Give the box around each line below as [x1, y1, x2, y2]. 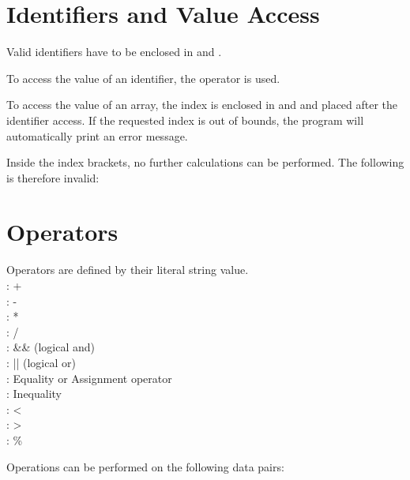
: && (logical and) [6, 339, 96, 355]
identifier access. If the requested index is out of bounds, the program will [6, 111, 364, 128]
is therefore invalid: [6, 169, 100, 186]
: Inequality [6, 385, 62, 402]
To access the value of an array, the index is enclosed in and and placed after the [6, 96, 398, 113]
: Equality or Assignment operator [6, 369, 172, 386]
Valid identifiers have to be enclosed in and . [6, 43, 222, 60]
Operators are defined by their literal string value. [6, 261, 249, 278]
